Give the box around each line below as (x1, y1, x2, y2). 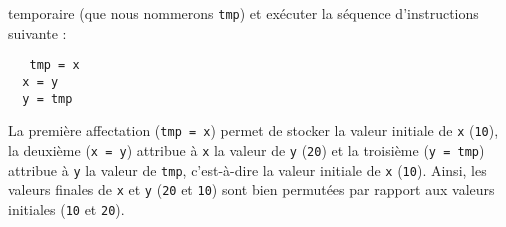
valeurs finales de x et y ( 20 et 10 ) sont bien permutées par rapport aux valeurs (8, 179, 495, 200)
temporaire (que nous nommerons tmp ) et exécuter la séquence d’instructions (8, 3, 479, 23)
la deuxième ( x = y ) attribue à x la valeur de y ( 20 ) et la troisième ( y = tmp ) (8, 139, 485, 160)
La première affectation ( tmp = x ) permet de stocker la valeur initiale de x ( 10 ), (8, 120, 499, 141)
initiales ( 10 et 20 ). (8, 198, 125, 219)
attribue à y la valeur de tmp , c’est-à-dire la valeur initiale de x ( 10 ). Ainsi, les (8, 159, 487, 180)
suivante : (8, 22, 67, 43)
